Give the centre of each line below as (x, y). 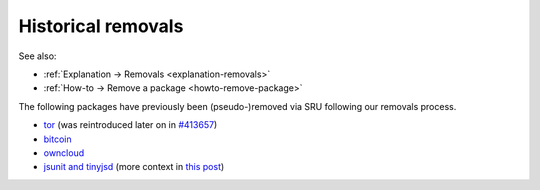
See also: (37, 56)
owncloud (64, 152)
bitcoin (57, 139)
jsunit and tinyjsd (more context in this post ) (134, 167)
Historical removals (101, 26)
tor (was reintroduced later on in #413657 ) (130, 125)
